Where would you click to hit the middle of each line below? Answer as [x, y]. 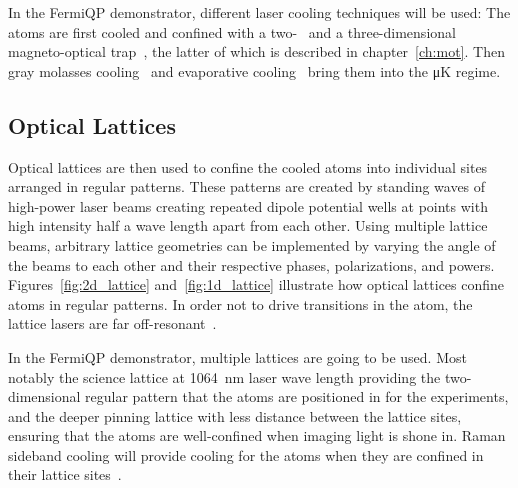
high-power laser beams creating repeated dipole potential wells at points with [248, 205]
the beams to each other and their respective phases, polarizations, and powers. [251, 264]
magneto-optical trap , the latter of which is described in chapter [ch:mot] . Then [256, 51]
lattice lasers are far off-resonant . [112, 323]
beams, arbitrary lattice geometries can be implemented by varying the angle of [252, 244]
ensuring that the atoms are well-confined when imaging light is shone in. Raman [257, 435]
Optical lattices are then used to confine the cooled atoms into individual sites [248, 166]
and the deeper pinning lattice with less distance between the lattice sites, [235, 415]
